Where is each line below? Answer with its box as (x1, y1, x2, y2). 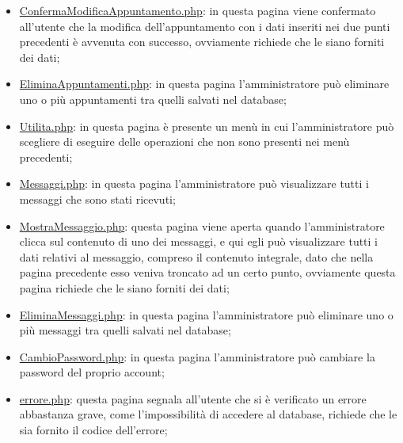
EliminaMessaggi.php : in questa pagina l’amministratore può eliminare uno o (19, 306, 393, 323)
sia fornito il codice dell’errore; (19, 422, 168, 438)
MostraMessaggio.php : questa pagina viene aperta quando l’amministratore (19, 217, 385, 234)
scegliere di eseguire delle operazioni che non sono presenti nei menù (19, 133, 350, 150)
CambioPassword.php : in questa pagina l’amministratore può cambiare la (19, 348, 375, 365)
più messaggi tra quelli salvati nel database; (19, 322, 231, 338)
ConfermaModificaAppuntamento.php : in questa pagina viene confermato (19, 2, 376, 18)
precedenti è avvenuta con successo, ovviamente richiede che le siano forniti (19, 33, 385, 50)
